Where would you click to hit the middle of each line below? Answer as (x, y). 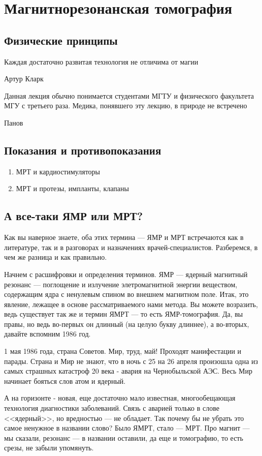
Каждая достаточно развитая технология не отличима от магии (101, 61)
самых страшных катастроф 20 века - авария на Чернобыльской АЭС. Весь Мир (128, 371)
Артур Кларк (24, 79)
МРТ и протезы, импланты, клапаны (72, 188)
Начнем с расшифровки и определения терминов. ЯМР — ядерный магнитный (126, 274)
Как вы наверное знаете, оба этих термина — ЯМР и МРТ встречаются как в (124, 237)
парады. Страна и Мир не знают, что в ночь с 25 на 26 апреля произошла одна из (131, 361)
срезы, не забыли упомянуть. (49, 448)
